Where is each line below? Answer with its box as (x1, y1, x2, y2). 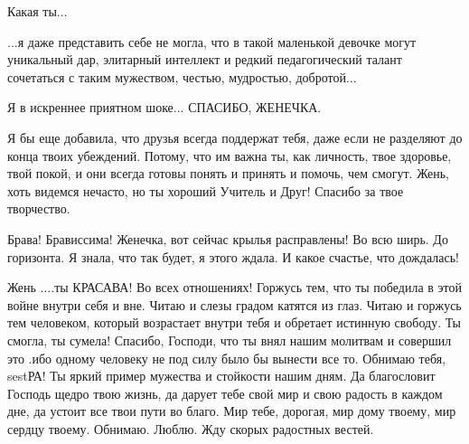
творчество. (7, 199, 70, 218)
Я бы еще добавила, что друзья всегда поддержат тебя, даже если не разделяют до (7, 128, 463, 146)
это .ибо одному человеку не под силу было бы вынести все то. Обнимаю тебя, (7, 348, 446, 367)
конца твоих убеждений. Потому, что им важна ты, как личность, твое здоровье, (7, 146, 452, 165)
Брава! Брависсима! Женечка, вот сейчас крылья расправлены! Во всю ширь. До (7, 229, 448, 248)
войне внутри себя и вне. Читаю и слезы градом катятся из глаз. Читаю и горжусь (7, 295, 462, 314)
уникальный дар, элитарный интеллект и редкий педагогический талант (7, 50, 402, 69)
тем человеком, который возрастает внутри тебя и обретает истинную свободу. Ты (7, 313, 461, 332)
